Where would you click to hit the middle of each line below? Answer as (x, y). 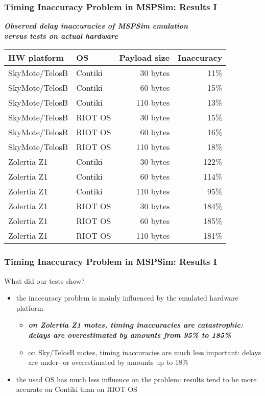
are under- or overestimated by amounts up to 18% (108, 362)
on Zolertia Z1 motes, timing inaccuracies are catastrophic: (136, 325)
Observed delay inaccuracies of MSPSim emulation (96, 26)
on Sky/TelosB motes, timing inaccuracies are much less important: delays (145, 352)
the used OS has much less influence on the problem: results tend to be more (136, 379)
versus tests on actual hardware (61, 35)
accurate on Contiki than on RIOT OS (77, 389)
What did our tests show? (44, 280)
